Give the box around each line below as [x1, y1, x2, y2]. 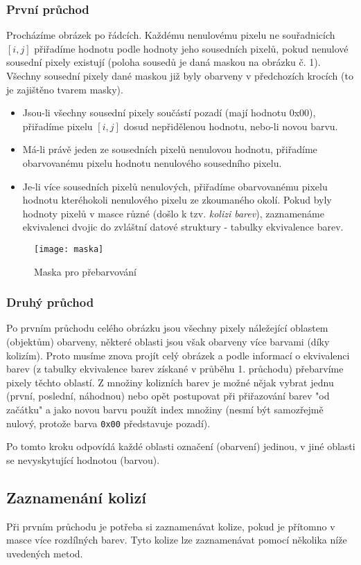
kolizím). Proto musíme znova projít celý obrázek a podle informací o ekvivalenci [6, 348, 350, 362]
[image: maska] [34, 244, 104, 254]
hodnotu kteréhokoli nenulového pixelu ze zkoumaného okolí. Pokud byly [22, 192, 332, 207]
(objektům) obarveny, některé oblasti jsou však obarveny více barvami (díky [6, 334, 330, 348]
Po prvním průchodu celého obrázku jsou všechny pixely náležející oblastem [6, 321, 328, 335]
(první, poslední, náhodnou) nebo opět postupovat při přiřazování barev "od [6, 388, 330, 403]
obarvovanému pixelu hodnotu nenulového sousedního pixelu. [22, 155, 282, 170]
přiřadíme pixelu [22, 118, 93, 133]
